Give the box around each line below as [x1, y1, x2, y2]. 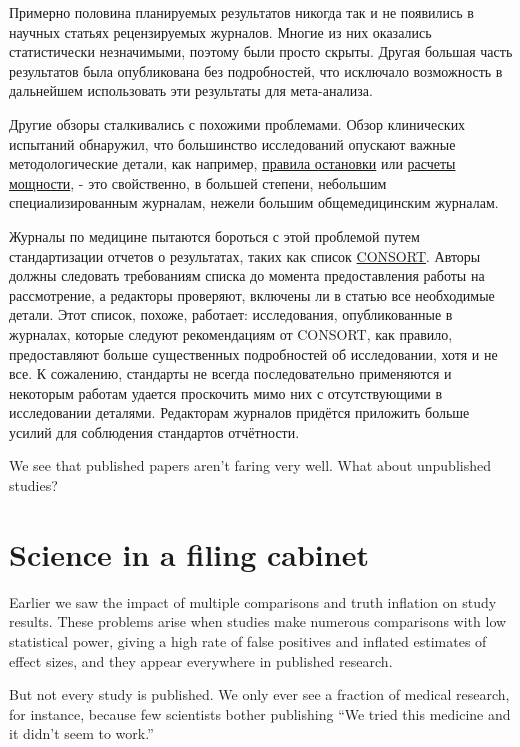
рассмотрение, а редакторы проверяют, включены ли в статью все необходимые [9, 284, 495, 305]
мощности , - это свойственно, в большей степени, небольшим [9, 172, 387, 193]
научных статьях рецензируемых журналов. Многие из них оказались [9, 21, 432, 42]
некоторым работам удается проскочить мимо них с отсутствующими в [9, 382, 443, 403]
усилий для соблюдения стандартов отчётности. [9, 421, 300, 442]
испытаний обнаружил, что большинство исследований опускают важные [9, 133, 456, 154]
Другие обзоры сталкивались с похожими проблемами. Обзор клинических [9, 113, 466, 134]
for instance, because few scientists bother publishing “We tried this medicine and [9, 703, 511, 724]
